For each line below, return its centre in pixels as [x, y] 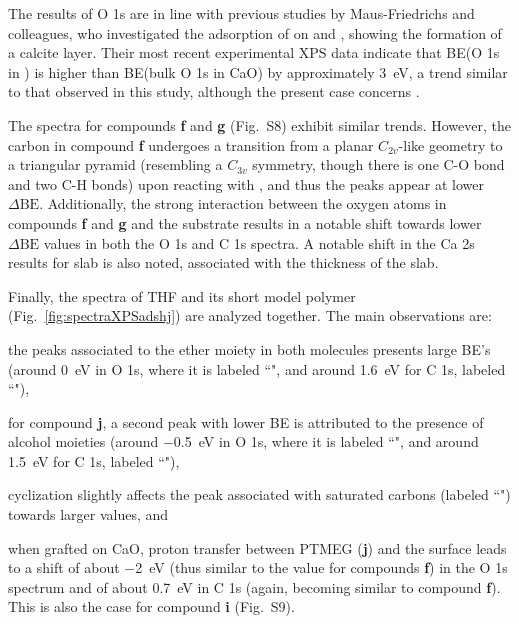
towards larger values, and [88, 514]
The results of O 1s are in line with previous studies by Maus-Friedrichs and [241, 13]
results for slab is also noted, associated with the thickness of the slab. [223, 262]
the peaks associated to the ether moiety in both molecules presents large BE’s [249, 348]
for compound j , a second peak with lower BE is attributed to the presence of [246, 421]
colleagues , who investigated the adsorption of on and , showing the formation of [255, 32]
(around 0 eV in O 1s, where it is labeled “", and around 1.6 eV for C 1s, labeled [257, 368]
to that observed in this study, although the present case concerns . [214, 91]
